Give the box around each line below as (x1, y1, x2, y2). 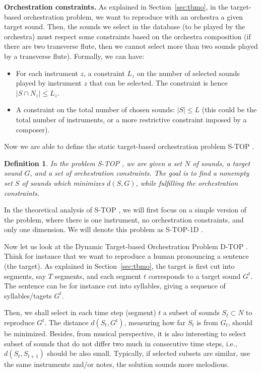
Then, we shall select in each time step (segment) (4, 307, 156, 318)
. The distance (44, 317, 89, 328)
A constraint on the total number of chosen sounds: (16, 104, 175, 115)
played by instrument (16, 78, 82, 88)
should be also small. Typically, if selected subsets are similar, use (47, 348, 250, 358)
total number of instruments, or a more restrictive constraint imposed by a (16, 114, 247, 124)
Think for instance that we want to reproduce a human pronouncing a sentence (4, 251, 249, 261)
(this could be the (202, 104, 257, 115)
